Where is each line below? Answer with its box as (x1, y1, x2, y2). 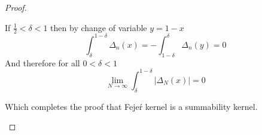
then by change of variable (50, 21, 147, 33)
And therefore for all (5, 56, 80, 69)
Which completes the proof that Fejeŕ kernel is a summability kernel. (5, 100, 258, 112)
